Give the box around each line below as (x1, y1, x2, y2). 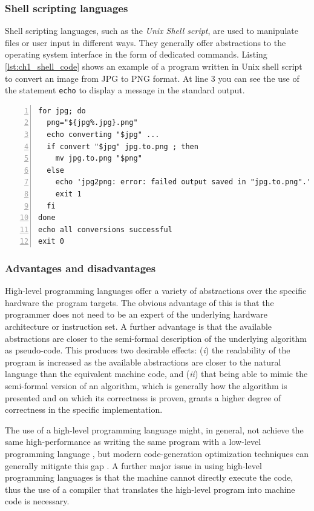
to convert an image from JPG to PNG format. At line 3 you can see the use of (5, 72, 299, 84)
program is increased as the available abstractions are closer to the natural (5, 355, 281, 368)
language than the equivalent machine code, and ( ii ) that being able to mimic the (5, 367, 308, 380)
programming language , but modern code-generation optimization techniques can (5, 447, 309, 459)
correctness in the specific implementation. (5, 403, 163, 416)
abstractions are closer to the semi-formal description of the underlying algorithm (5, 332, 307, 344)
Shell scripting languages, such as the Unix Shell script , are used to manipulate (5, 24, 298, 37)
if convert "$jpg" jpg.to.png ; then (47, 142, 198, 151)
